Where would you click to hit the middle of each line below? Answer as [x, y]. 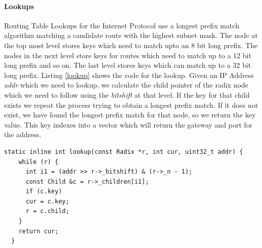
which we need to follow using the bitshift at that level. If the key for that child [127, 94]
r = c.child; [47, 211]
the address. [23, 134]
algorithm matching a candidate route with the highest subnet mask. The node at [131, 35]
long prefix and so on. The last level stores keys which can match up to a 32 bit [128, 65]
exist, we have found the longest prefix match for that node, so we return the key [130, 115]
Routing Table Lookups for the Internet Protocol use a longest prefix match [122, 25]
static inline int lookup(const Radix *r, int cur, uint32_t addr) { [124, 152]
